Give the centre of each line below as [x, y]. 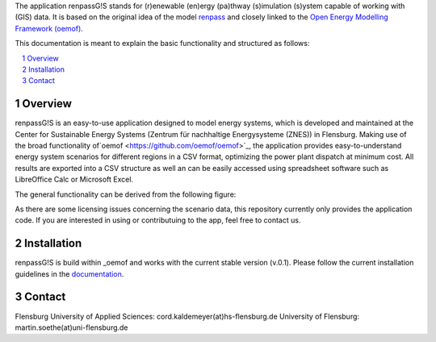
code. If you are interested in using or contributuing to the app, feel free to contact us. [158, 220]
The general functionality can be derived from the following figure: [126, 194]
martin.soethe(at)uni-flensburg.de [71, 327]
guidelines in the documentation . [69, 273]
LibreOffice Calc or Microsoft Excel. [74, 179]
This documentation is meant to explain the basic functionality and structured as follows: [162, 44]
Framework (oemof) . [49, 28]
